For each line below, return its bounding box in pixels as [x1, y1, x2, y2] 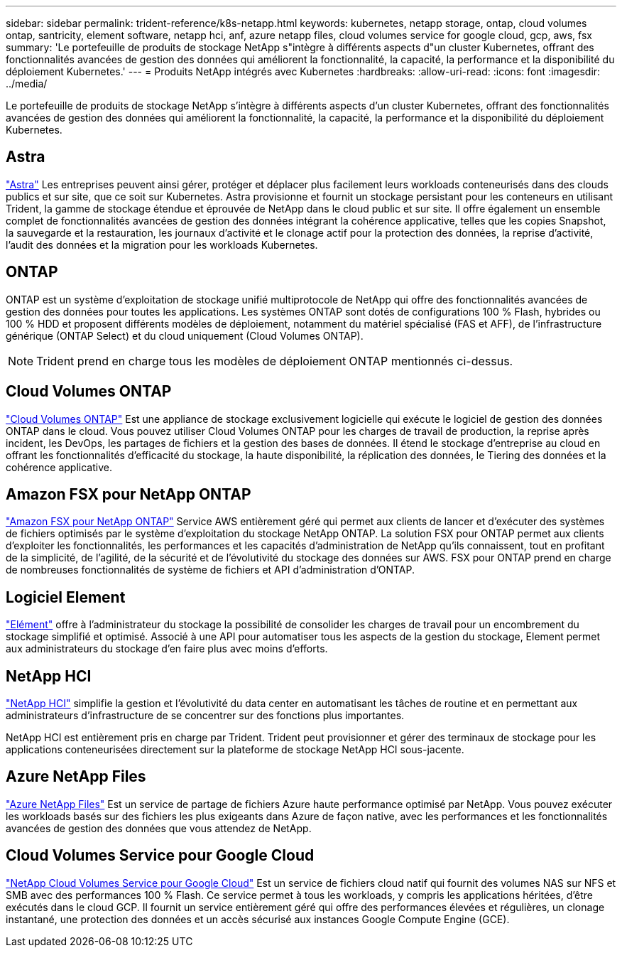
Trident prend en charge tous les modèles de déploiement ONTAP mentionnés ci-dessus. [36, 353, 513, 368]
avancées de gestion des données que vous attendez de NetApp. [6, 822, 312, 834]
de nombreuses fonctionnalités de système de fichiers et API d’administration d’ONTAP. [6, 564, 415, 576]
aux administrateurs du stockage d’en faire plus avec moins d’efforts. [6, 642, 328, 655]
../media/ [6, 77, 48, 90]
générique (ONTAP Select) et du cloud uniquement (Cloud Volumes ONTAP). [6, 329, 364, 342]
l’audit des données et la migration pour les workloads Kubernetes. [6, 238, 318, 251]
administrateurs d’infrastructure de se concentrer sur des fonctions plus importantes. [6, 709, 405, 722]
